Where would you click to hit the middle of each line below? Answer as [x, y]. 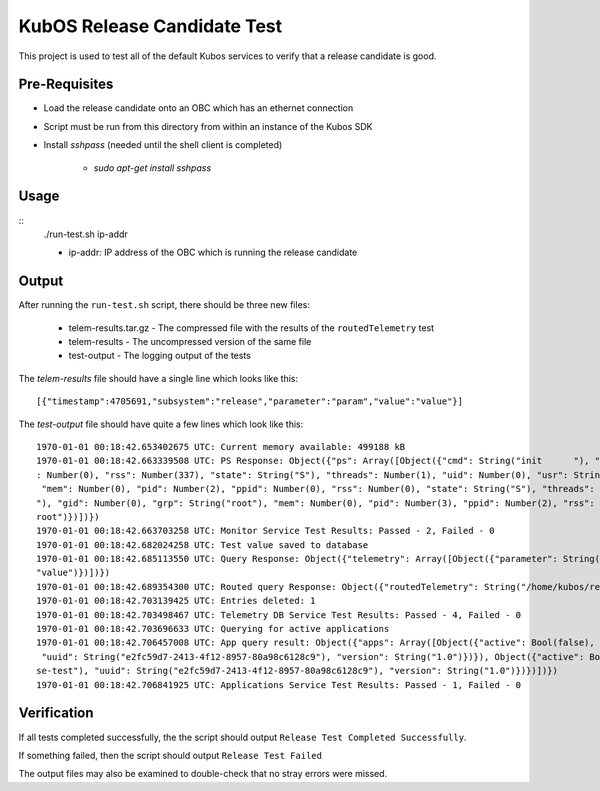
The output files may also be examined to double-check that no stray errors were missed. [203, 774]
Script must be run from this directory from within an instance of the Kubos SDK [208, 126]
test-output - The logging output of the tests [160, 356]
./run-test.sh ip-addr [86, 234]
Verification [56, 713]
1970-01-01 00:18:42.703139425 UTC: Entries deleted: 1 [176, 601]
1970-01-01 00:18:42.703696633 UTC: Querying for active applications [213, 629]
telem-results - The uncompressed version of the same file [190, 341]
